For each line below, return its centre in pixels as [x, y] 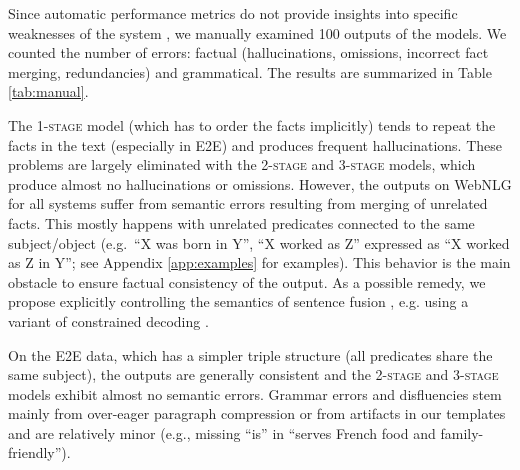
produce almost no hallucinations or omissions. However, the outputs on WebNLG [260, 183]
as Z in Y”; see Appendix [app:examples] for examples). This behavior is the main [259, 262]
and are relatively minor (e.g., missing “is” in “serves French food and [222, 432]
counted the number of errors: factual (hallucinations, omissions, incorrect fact [248, 52]
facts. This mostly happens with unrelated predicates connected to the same [241, 222]
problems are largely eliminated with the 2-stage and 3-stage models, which [242, 164]
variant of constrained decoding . [108, 320]
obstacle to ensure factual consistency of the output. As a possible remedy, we [247, 281]
